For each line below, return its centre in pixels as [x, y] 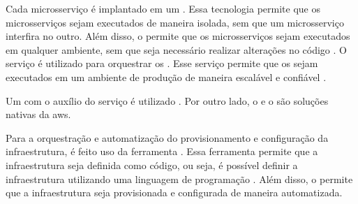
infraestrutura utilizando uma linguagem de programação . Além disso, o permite [179, 178]
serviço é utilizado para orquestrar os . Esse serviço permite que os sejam [162, 63]
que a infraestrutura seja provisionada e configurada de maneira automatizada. [174, 192]
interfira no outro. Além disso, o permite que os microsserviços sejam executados [178, 36]
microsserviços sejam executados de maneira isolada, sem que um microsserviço [175, 22]
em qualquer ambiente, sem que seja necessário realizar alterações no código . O [176, 49]
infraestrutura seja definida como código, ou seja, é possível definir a [152, 165]
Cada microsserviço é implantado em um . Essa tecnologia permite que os [163, 8]
